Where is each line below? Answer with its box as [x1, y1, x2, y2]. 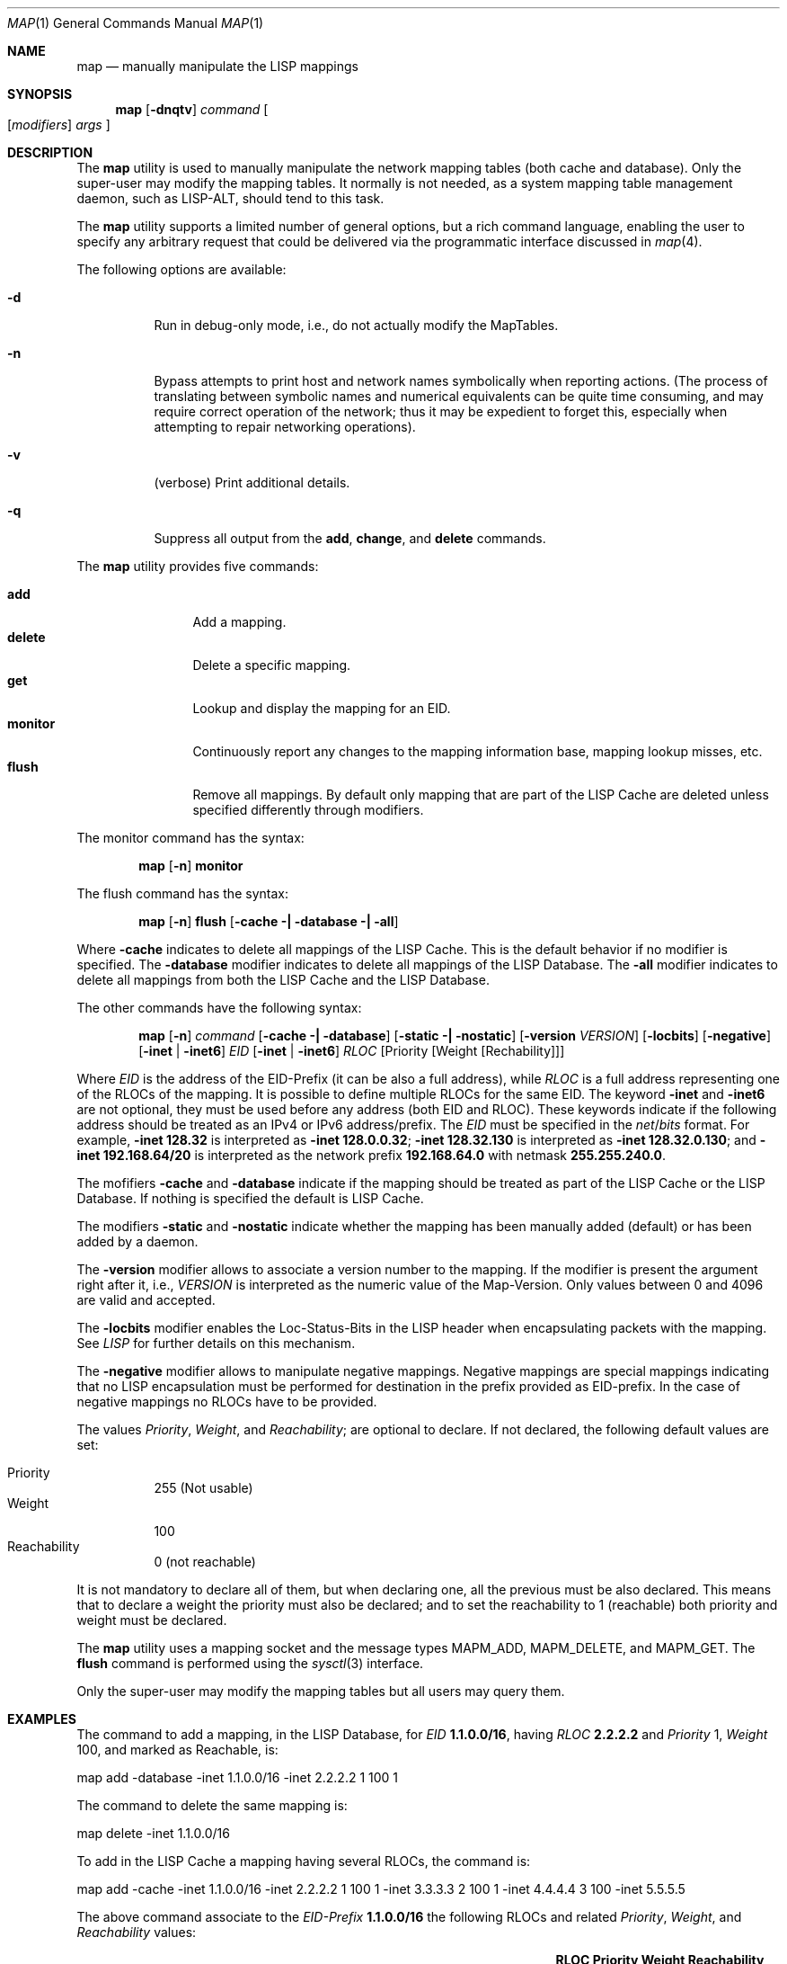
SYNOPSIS [7, 86, 73, 102]
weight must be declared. [76, 1612, 227, 1628]
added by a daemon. [76, 1234, 199, 1249]
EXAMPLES [7, 1711, 76, 1727]
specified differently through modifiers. [192, 802, 424, 817]
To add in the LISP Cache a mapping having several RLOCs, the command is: [76, 1853, 531, 1869]
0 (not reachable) [154, 1554, 256, 1569]
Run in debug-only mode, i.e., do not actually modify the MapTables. [154, 317, 559, 333]
